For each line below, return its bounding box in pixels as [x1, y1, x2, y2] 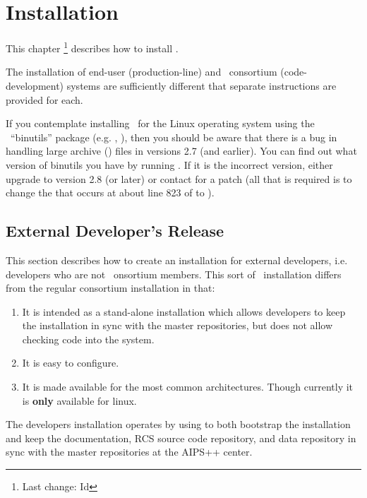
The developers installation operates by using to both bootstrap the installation [6, 417, 351, 432]
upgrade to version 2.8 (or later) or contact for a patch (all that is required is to [6, 171, 352, 186]
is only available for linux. [22, 393, 137, 408]
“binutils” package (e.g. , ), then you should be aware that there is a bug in [10, 129, 337, 144]
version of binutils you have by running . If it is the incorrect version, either [6, 157, 333, 172]
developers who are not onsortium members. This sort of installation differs [6, 266, 342, 281]
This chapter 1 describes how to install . [6, 39, 179, 55]
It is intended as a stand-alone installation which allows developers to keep [22, 304, 346, 319]
